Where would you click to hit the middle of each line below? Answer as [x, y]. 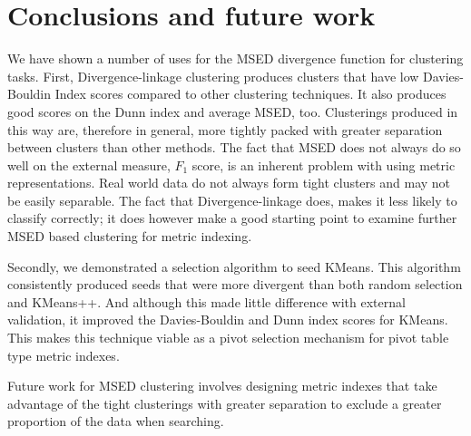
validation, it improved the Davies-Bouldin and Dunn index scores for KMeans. [228, 320]
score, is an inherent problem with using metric [324, 165]
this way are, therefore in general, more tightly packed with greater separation [225, 129]
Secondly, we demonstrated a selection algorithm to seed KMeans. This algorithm [234, 266]
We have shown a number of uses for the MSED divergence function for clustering [235, 58]
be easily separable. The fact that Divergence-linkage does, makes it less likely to [232, 200]
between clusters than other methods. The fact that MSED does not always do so [234, 147]
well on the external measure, [89, 165]
